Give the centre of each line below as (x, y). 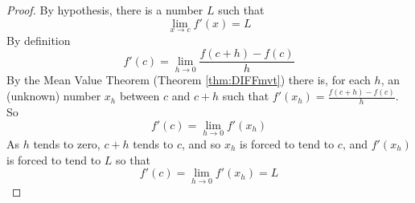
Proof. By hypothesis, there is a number (105, 10)
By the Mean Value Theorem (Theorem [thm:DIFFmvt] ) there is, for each (189, 80)
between (140, 96)
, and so (201, 144)
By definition (39, 40)
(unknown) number (54, 96)
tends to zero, (67, 144)
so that (133, 159)
